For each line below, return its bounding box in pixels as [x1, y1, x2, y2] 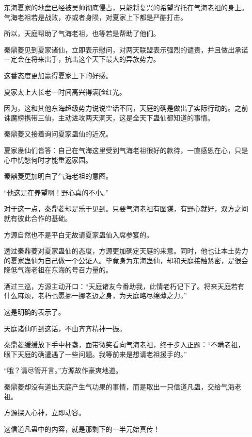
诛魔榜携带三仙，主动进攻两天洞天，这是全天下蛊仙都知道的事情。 [4, 112, 214, 122]
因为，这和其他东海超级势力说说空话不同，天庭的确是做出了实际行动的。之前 [4, 103, 248, 113]
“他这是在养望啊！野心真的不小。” [4, 187, 109, 197]
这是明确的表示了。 [4, 307, 65, 317]
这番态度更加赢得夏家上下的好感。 [4, 70, 112, 80]
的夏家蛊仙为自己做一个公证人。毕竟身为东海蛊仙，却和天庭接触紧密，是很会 [4, 255, 248, 265]
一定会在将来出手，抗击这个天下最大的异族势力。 [4, 54, 160, 64]
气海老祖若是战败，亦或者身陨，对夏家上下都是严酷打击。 [4, 12, 187, 22]
